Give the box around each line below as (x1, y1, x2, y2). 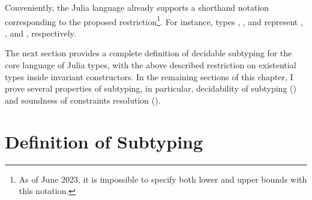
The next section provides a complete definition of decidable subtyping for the (5, 47, 292, 59)
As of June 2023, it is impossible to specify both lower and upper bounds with (19, 172, 307, 185)
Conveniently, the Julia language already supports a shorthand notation (5, 1, 269, 13)
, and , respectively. (5, 26, 76, 39)
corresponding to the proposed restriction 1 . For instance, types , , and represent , (5, 13, 303, 28)
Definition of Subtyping (5, 129, 203, 153)
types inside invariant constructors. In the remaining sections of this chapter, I (5, 70, 293, 83)
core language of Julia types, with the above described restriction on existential (5, 59, 296, 71)
